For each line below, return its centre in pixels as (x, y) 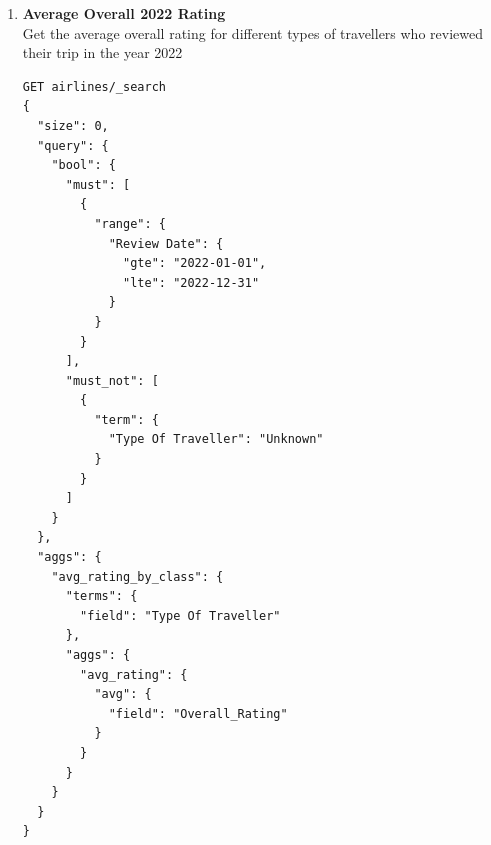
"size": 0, (73, 125)
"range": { (130, 223)
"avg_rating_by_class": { (137, 576)
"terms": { (101, 596)
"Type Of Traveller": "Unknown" (216, 439)
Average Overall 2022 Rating (124, 13)
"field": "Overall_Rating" (198, 713)
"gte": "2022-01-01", (195, 263)
